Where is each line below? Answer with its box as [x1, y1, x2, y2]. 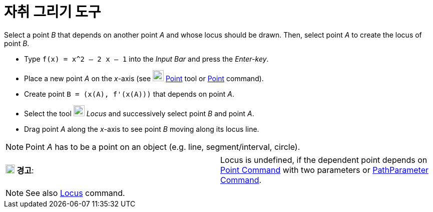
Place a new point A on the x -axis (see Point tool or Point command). [24, 74, 264, 83]
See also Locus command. [26, 187, 125, 198]
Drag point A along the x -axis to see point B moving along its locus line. [24, 124, 259, 133]
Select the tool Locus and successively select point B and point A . [24, 109, 254, 118]
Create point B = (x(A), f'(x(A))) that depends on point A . [24, 89, 234, 98]
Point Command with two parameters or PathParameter [220, 164, 429, 175]
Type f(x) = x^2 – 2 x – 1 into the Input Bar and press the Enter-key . [24, 54, 269, 63]
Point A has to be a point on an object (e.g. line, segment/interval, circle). [26, 141, 300, 152]
